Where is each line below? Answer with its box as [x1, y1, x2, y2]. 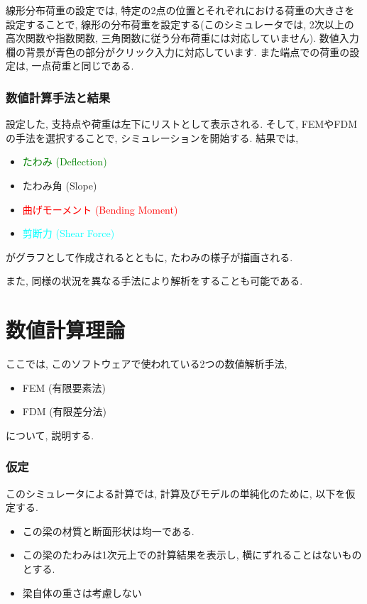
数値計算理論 [6, 315, 126, 344]
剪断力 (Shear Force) [22, 226, 115, 241]
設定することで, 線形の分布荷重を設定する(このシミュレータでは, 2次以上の [6, 16, 354, 31]
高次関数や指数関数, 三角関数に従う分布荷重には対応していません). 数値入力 [6, 31, 359, 45]
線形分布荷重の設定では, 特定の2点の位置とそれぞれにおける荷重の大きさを [6, 3, 355, 17]
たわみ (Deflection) [22, 154, 107, 169]
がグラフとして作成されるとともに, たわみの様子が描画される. [6, 249, 293, 264]
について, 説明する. [6, 427, 94, 442]
